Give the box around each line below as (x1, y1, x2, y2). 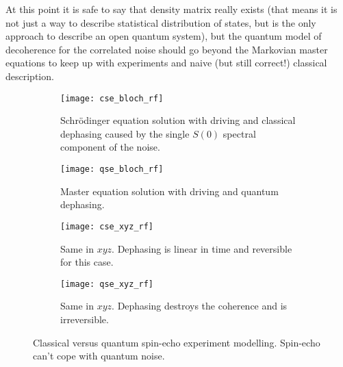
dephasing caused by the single (60, 126, 190, 140)
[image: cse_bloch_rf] (60, 93, 164, 103)
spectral (223, 126, 256, 140)
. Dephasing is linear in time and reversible (112, 241, 292, 255)
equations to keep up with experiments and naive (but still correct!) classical (5, 55, 327, 70)
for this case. (60, 255, 114, 269)
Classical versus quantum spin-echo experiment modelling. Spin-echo (33, 335, 320, 349)
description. (5, 68, 54, 83)
